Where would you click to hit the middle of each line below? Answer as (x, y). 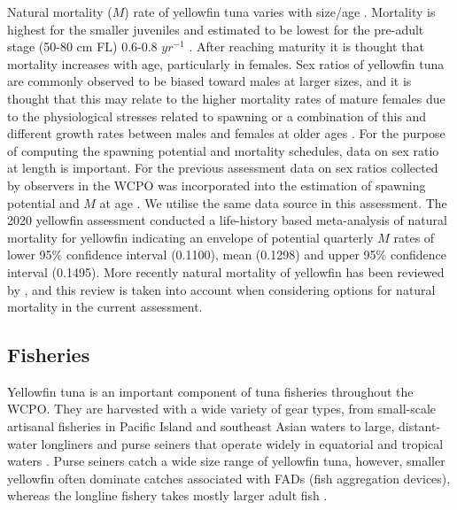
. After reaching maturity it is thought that (306, 46)
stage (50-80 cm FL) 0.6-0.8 (82, 46)
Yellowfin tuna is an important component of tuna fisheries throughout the (210, 391)
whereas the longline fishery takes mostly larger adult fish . (167, 495)
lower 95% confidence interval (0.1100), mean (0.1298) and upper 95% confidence (227, 255)
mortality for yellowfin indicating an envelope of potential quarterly (190, 237)
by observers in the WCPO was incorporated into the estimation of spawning (217, 185)
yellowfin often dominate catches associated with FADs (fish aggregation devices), (229, 478)
